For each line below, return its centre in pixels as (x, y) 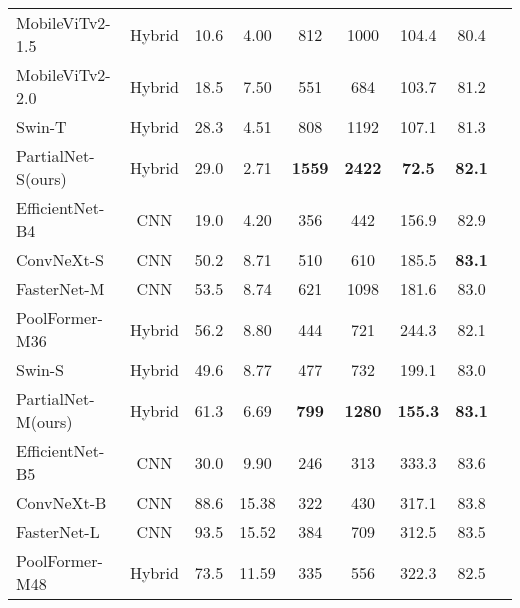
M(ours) (44, 421)
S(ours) (41, 178)
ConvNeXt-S (60, 259)
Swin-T (41, 126)
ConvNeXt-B (61, 502)
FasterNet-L (58, 531)
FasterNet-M (60, 288)
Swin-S (40, 369)
